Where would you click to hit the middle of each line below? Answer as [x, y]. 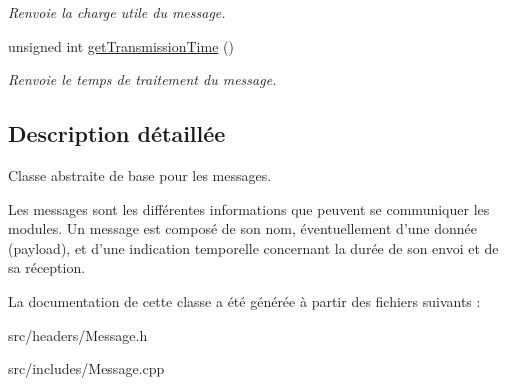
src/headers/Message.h [78, 334]
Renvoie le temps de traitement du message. [142, 79]
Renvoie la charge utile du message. [117, 12]
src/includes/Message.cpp [86, 368]
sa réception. [47, 267]
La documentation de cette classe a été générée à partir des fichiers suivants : [244, 300]
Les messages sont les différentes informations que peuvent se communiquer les [249, 208]
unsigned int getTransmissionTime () [121, 45]
